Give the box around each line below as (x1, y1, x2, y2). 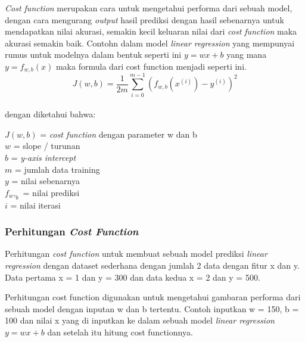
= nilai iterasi (10, 198, 61, 211)
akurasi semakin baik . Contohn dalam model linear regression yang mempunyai (5, 36, 295, 49)
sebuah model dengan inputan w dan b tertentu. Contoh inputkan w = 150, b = (5, 302, 299, 315)
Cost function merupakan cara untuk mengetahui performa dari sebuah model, (5, 2, 292, 14)
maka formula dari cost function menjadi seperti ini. (55, 60, 247, 72)
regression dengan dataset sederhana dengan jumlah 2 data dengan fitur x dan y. (5, 259, 300, 271)
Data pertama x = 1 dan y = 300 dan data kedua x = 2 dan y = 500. (5, 271, 260, 283)
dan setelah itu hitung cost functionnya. (47, 325, 193, 338)
